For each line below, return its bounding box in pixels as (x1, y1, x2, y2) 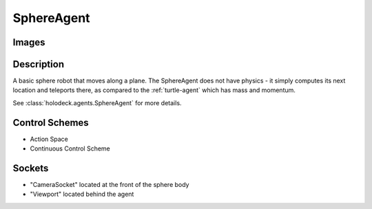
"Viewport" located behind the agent (30, 190, 134, 199)
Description (12, 58, 65, 70)
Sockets (12, 162, 49, 174)
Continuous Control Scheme (30, 144, 110, 153)
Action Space (30, 135, 68, 143)
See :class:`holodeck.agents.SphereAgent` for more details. (12, 98, 182, 107)
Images (12, 36, 45, 48)
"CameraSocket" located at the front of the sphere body (30, 181, 189, 189)
